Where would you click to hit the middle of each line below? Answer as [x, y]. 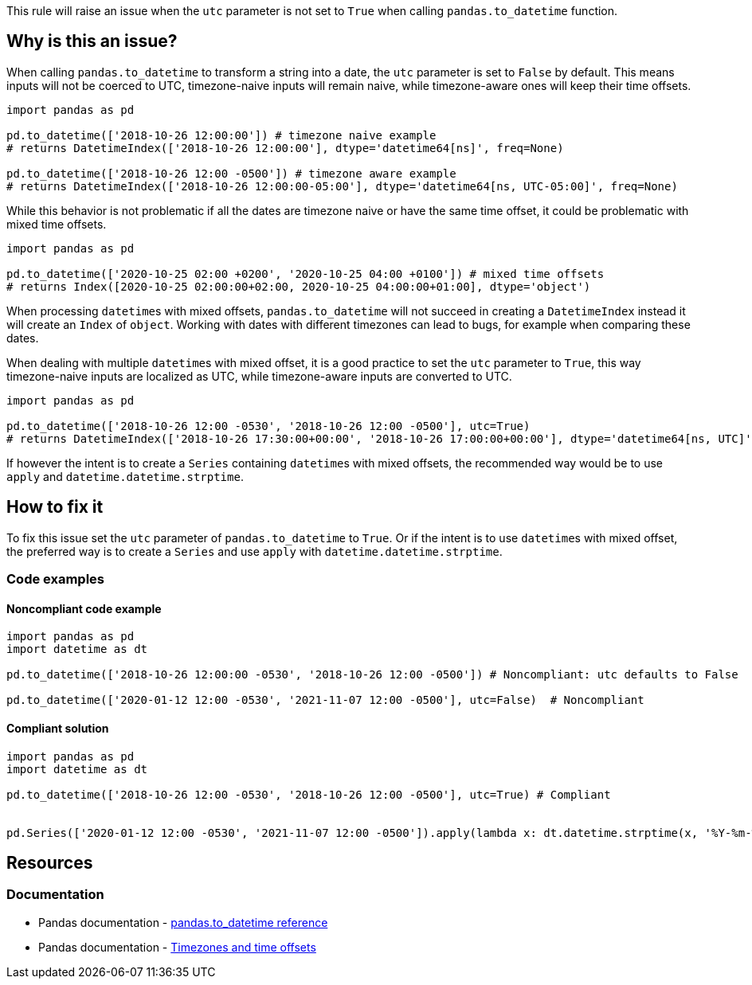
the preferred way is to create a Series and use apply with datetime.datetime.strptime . [255, 551]
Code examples [56, 579]
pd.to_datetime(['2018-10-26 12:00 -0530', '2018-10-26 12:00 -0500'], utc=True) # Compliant [309, 794]
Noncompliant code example [84, 608]
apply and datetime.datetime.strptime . [125, 476]
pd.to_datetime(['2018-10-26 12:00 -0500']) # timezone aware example [231, 173]
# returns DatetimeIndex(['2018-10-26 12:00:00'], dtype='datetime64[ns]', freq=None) [285, 148]
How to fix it [55, 507]
